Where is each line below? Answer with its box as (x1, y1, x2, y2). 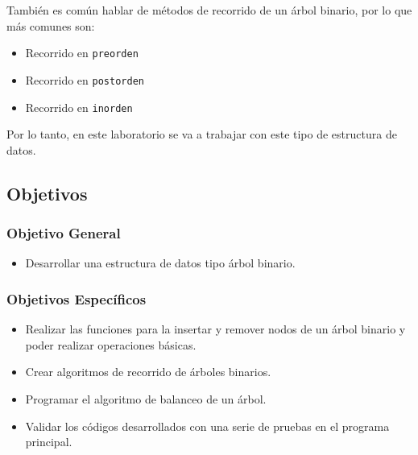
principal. (25, 433, 72, 450)
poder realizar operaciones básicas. (25, 336, 197, 353)
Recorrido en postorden (25, 71, 144, 88)
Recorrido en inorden (25, 98, 133, 115)
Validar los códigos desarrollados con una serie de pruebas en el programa (25, 417, 390, 434)
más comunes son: (6, 17, 95, 34)
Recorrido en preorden (25, 44, 139, 61)
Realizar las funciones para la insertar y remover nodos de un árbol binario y (25, 321, 406, 337)
